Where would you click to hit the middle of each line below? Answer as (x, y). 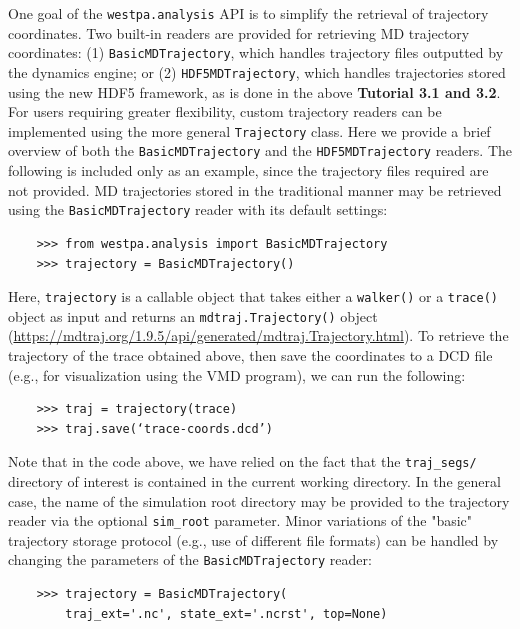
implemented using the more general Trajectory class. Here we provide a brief (249, 130)
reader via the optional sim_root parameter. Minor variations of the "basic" (240, 520)
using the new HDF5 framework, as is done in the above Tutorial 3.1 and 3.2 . (254, 91)
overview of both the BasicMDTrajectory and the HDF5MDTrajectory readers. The (260, 150)
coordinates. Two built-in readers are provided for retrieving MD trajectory (239, 32)
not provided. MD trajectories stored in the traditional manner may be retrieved (255, 189)
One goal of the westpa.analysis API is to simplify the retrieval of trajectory (248, 13)
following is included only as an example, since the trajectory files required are (248, 170)
